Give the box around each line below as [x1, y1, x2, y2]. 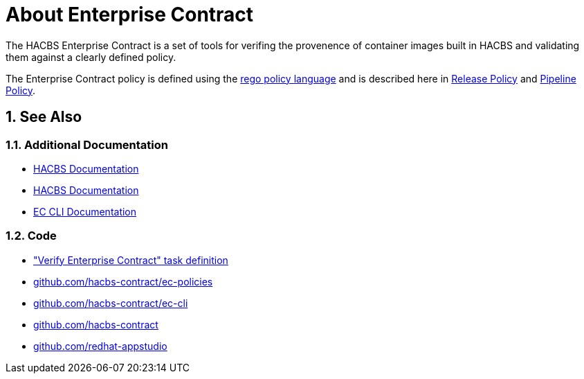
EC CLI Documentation [33, 205, 137, 218]
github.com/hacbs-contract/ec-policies [33, 275, 213, 288]
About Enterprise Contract [6, 3, 254, 26]
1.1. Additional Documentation [6, 137, 168, 152]
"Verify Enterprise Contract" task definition [33, 254, 228, 266]
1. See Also [6, 108, 82, 126]
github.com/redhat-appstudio [33, 340, 167, 352]
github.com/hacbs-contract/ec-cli [33, 297, 188, 309]
